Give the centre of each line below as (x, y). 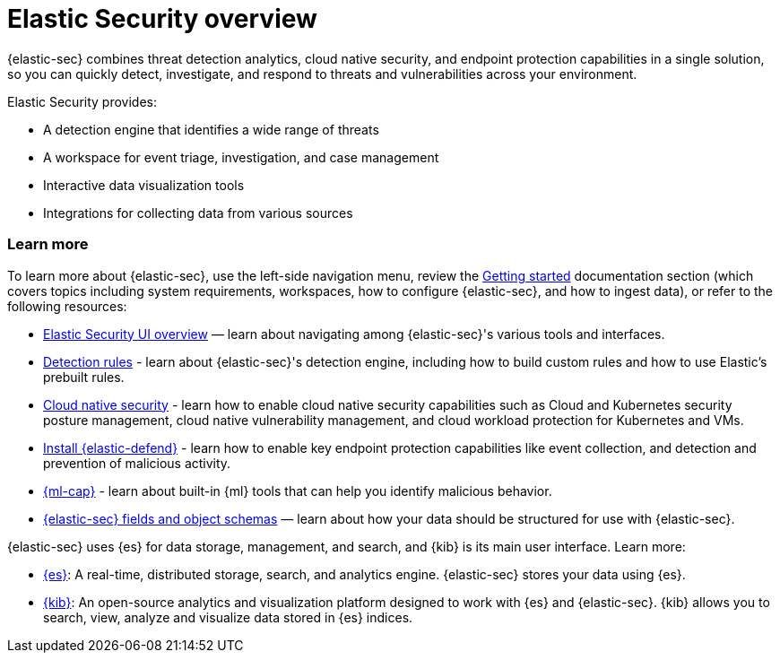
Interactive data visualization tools (144, 185)
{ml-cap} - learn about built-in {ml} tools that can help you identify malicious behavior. (298, 491)
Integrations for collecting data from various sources (198, 213)
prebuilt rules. (84, 377)
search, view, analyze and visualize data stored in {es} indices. (228, 617)
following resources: (67, 306)
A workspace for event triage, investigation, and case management (241, 157)
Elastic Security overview (162, 19)
